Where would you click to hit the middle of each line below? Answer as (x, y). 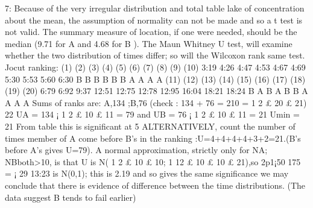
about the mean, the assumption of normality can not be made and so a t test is (154, 20)
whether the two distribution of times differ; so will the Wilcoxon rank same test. (155, 55)
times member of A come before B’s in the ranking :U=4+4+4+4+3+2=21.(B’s (153, 138)
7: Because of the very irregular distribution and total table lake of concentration (155, 8)
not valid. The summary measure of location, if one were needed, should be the (151, 32)
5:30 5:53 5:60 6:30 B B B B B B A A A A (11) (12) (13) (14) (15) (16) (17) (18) (155, 79)
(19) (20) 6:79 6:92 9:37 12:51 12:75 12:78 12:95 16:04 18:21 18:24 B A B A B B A (156, 91)
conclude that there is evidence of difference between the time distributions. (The (155, 185)
